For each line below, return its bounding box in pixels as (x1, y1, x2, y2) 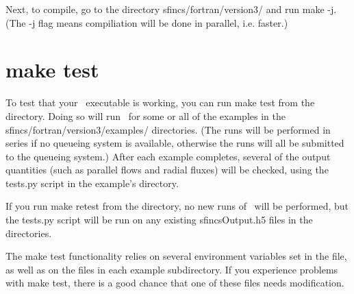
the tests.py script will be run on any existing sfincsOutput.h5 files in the (5, 212, 313, 227)
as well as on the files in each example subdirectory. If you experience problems (5, 262, 338, 276)
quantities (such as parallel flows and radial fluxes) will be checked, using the (5, 162, 329, 177)
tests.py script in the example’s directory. (5, 175, 179, 190)
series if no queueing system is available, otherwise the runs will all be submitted (5, 136, 344, 150)
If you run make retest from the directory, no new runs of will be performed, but (5, 199, 349, 213)
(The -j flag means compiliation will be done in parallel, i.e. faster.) (5, 15, 288, 29)
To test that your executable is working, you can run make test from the (5, 95, 315, 110)
